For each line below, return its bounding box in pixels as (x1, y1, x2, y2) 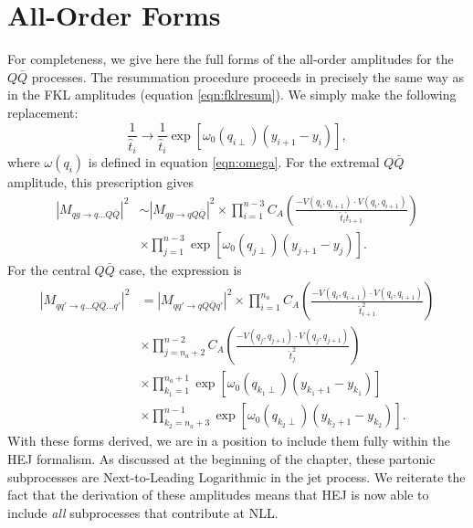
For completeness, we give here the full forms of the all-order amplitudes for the (7, 49, 454, 69)
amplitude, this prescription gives (7, 173, 194, 192)
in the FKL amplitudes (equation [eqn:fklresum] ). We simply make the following (7, 85, 457, 104)
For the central (7, 259, 90, 279)
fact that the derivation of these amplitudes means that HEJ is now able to (7, 485, 429, 504)
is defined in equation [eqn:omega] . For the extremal (88, 153, 380, 172)
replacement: (7, 102, 79, 121)
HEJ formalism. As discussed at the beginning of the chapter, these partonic (7, 449, 436, 469)
